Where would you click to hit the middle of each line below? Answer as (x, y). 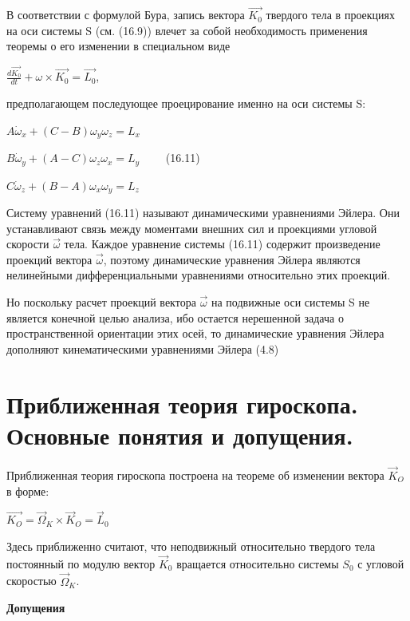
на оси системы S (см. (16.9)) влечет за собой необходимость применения (187, 30)
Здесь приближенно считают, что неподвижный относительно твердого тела (191, 546)
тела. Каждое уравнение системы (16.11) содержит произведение (222, 244)
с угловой (381, 563)
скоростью (32, 581)
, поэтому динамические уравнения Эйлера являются (232, 259)
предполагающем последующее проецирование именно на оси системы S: (186, 103)
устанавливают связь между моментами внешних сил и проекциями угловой (192, 228)
